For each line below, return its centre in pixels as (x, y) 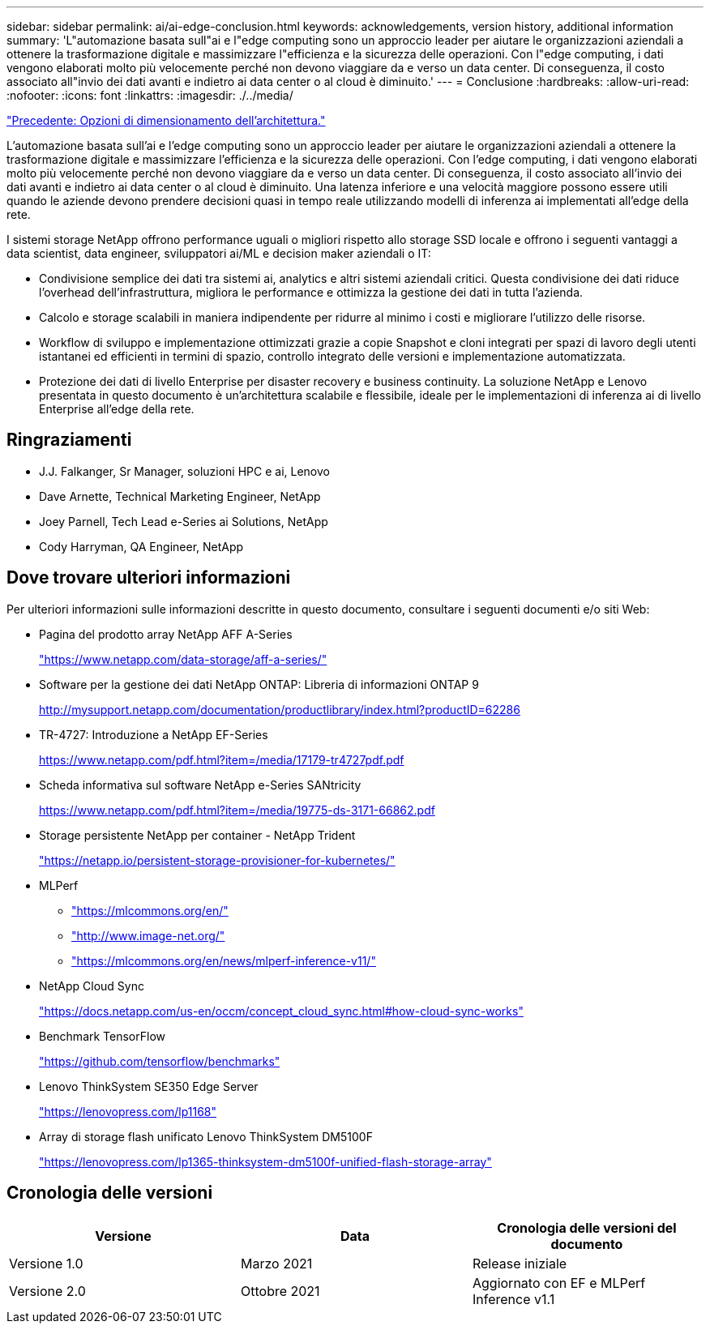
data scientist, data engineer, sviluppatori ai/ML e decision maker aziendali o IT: (219, 253)
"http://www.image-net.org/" (148, 935)
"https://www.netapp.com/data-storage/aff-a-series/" (183, 659)
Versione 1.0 (46, 1263)
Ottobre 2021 (280, 1291)
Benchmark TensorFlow (103, 1036)
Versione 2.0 (47, 1291)
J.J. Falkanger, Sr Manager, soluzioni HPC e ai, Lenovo (184, 471)
